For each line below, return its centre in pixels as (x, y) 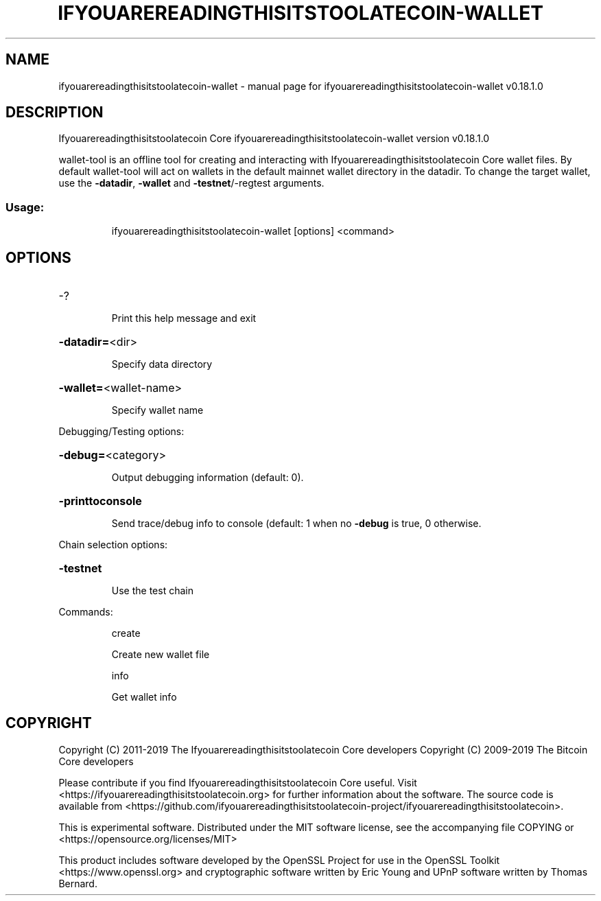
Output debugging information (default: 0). (208, 478)
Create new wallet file (161, 655)
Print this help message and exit (184, 318)
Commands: (86, 612)
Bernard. (78, 883)
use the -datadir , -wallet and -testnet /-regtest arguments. (191, 183)
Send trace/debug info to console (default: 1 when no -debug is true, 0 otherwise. (296, 524)
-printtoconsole (100, 501)
